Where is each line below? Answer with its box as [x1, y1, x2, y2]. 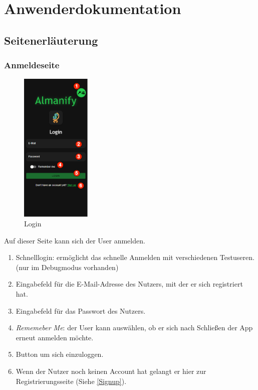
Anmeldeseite [4, 59, 60, 71]
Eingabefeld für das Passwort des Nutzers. [16, 305, 146, 316]
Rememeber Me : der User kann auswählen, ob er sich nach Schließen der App [16, 322, 253, 333]
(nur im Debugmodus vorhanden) [16, 262, 119, 272]
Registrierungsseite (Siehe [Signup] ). [16, 375, 127, 386]
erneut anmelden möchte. [16, 332, 94, 342]
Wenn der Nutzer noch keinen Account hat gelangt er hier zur [16, 366, 206, 376]
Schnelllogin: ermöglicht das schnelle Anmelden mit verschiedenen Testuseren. [16, 252, 254, 263]
